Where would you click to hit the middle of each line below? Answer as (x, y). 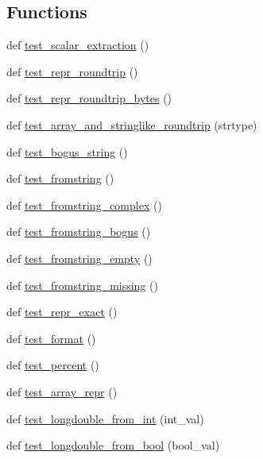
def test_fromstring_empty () (79, 258)
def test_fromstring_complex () (84, 204)
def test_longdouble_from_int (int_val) (105, 418)
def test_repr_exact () (62, 312)
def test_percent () (53, 365)
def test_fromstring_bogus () (79, 231)
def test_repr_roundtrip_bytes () (89, 98)
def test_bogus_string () (67, 151)
